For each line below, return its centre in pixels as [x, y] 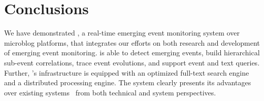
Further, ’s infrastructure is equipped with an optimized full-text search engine [127, 72]
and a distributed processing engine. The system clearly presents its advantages [128, 82]
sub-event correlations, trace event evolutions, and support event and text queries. [132, 62]
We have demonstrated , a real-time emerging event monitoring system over [122, 33]
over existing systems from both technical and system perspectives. [110, 92]
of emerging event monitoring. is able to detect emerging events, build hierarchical [132, 53]
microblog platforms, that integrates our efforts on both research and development [132, 42]
